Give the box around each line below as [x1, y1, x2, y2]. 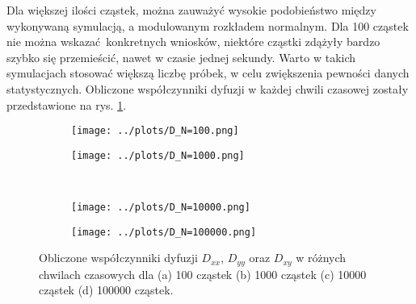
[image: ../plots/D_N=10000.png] [71, 202, 250, 214]
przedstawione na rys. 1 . [6, 96, 127, 113]
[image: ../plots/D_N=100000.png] [71, 226, 257, 238]
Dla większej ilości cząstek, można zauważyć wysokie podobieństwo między [6, 2, 376, 18]
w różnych [296, 249, 347, 266]
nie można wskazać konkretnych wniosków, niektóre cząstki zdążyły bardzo [6, 33, 380, 50]
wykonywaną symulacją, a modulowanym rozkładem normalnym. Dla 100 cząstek [6, 17, 409, 34]
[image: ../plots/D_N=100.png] [71, 125, 239, 137]
